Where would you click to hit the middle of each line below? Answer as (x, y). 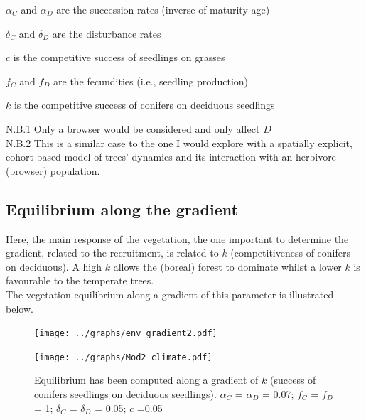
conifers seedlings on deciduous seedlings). (125, 394)
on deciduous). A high (54, 266)
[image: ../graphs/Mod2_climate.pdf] (123, 357)
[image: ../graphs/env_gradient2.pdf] (126, 334)
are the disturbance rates (107, 33)
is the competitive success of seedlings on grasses (119, 57)
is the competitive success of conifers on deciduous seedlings (144, 105)
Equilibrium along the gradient (122, 209)
